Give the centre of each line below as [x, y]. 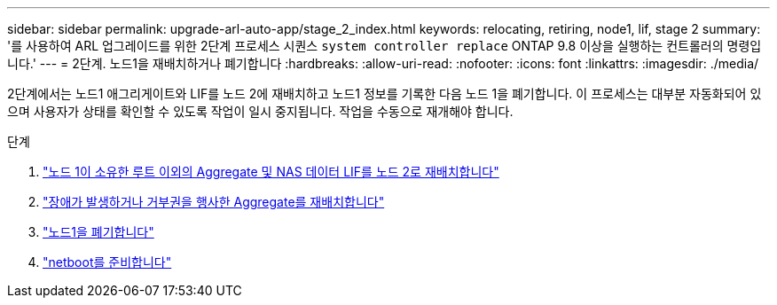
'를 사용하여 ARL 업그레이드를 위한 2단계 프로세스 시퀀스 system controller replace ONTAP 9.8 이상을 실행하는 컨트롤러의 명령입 [385, 46]
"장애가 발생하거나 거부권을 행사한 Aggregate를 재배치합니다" [214, 202]
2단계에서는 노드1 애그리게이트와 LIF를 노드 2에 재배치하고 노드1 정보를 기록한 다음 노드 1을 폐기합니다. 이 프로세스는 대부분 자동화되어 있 [385, 94]
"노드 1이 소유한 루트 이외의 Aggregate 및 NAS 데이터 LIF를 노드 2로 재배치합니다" [271, 172]
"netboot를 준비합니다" [107, 262]
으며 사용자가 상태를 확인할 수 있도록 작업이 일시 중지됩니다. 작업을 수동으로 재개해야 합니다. [260, 111]
